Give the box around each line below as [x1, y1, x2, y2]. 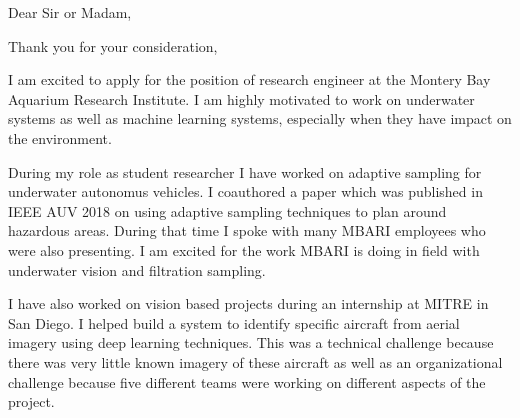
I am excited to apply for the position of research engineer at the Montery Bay [8, 69, 491, 90]
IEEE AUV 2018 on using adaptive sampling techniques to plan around [8, 200, 447, 221]
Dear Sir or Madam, [8, 2, 132, 22]
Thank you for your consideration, [8, 35, 218, 56]
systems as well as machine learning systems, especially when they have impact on [8, 108, 512, 129]
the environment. [8, 127, 112, 148]
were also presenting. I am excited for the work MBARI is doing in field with [8, 239, 480, 260]
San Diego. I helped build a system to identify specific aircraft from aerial [8, 312, 460, 333]
